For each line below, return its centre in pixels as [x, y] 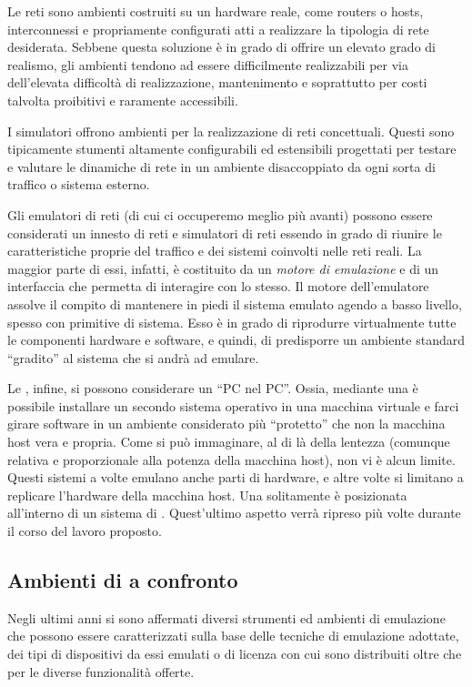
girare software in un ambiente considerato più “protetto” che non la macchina [226, 424]
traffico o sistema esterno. [79, 184]
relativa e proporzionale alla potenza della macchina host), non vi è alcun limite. [231, 459]
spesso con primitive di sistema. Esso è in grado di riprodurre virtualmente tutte [232, 322]
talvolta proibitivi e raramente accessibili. [123, 100]
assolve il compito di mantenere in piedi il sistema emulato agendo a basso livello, [235, 303]
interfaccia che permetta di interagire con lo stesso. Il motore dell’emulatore [218, 286]
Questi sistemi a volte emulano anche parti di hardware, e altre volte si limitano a [236, 477]
